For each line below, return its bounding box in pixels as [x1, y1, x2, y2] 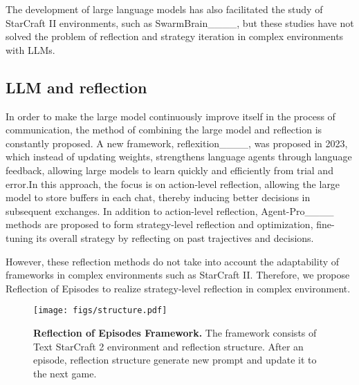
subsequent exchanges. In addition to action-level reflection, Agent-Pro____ [6, 203, 334, 218]
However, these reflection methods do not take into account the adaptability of [6, 254, 340, 268]
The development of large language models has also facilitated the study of [6, 2, 323, 16]
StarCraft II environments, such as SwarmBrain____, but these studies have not [6, 15, 354, 30]
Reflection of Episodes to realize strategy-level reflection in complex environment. [6, 281, 351, 295]
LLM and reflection [6, 76, 147, 97]
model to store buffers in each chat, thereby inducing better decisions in [6, 190, 311, 205]
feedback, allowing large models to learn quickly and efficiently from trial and [6, 162, 333, 177]
